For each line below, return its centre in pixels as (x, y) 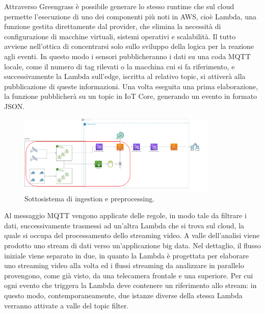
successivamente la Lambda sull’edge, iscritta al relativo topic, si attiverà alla (125, 76)
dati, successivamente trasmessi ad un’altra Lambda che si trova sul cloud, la (124, 225)
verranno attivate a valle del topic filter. (67, 305)
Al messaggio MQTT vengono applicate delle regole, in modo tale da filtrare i (125, 215)
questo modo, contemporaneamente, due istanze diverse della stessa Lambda (123, 295)
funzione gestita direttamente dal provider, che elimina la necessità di (113, 26)
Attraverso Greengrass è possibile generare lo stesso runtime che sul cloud (119, 6)
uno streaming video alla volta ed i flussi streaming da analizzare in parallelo (124, 265)
